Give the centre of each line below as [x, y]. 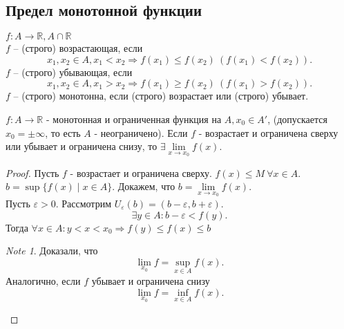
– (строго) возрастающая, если [78, 48]
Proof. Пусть [32, 172]
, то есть [63, 132]
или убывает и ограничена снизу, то [82, 146]
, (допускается [297, 119]
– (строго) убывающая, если [73, 72]
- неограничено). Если [141, 132]
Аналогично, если [43, 281]
